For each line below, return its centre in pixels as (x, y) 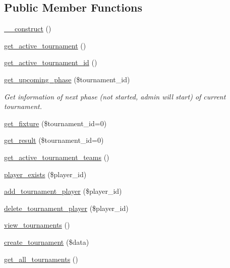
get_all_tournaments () (41, 259)
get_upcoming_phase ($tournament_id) (67, 79)
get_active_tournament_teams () (57, 157)
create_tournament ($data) (47, 242)
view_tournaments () (37, 225)
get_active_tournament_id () (51, 62)
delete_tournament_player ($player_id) (66, 208)
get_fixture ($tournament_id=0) (55, 123)
